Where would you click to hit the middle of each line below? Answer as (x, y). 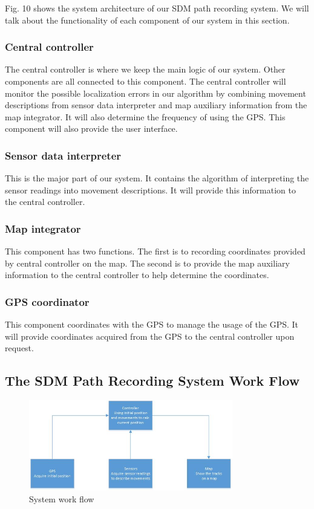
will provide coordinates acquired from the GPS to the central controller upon (150, 336)
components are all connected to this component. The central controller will (146, 81)
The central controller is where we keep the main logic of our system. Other (145, 69)
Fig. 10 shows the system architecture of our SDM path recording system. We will (157, 8)
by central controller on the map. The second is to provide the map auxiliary (147, 263)
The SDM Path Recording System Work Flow (152, 381)
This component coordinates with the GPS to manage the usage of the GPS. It (152, 324)
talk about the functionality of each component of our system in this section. (147, 20)
